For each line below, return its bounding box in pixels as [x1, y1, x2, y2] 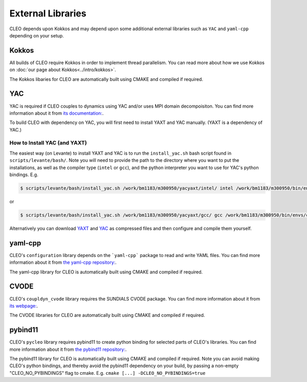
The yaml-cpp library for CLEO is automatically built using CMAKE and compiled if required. [9, 269, 203, 275]
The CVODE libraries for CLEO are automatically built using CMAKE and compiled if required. [9, 312, 205, 319]
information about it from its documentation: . [9, 110, 104, 116]
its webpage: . [9, 303, 38, 309]
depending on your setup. [9, 32, 64, 38]
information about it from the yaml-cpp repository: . [9, 259, 117, 266]
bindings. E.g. [9, 172, 38, 178]
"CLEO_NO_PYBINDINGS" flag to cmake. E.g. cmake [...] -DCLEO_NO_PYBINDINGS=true [9, 370, 206, 376]
